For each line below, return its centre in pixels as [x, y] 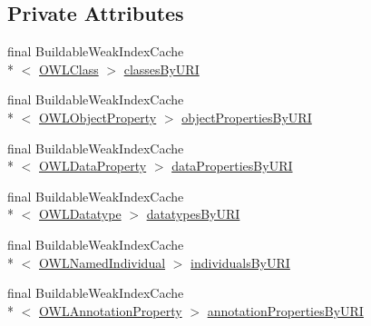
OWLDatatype [80, 214]
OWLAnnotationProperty [111, 310]
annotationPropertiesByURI [285, 310]
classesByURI [161, 69]
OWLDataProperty [93, 166]
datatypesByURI [193, 214]
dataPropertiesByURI [232, 166]
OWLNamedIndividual [103, 262]
